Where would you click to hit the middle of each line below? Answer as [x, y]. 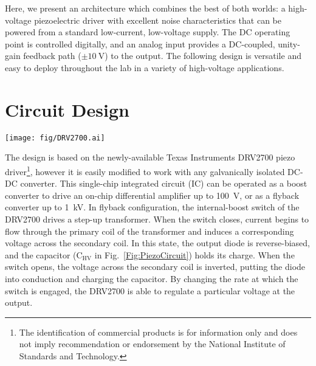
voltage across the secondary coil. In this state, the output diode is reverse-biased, [158, 243]
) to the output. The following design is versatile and [203, 56]
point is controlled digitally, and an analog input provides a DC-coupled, [140, 43]
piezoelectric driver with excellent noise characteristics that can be [158, 20]
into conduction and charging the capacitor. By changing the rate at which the [152, 278]
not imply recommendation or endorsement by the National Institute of [152, 344]
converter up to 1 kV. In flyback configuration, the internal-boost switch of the [152, 207]
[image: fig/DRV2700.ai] [55, 138]
